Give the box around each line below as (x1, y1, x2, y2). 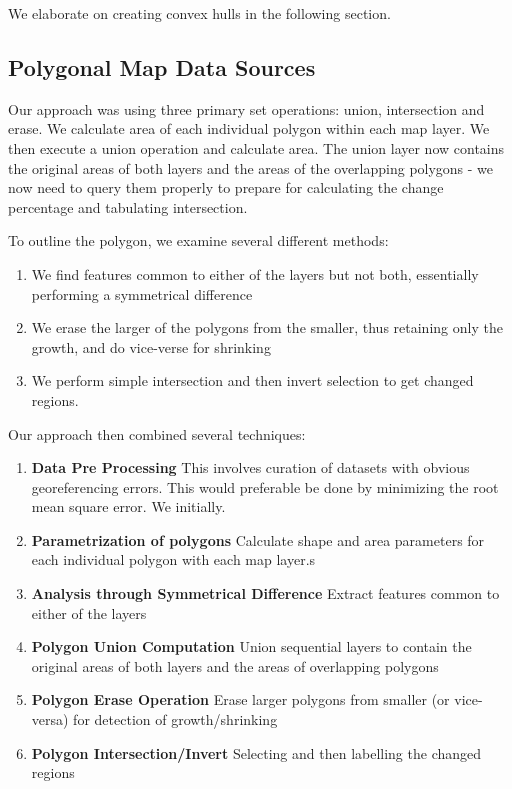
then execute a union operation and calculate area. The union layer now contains (8, 137, 505, 158)
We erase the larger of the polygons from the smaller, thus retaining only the (31, 317, 503, 338)
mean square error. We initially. (31, 496, 226, 517)
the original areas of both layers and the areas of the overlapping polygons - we (8, 157, 494, 178)
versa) (31, 709, 69, 730)
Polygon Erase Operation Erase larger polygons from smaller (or (31, 689, 450, 710)
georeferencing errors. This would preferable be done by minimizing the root (31, 476, 499, 497)
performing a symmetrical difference (31, 283, 253, 304)
